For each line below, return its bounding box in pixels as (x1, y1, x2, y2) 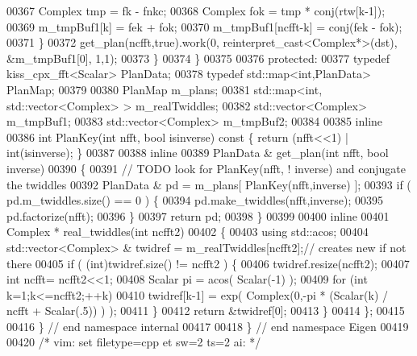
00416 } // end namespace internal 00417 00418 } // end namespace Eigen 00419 (6, 317, 409, 334)
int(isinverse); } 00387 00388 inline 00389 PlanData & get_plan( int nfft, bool (6, 144, 389, 161)
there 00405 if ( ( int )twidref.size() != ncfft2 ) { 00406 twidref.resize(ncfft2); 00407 (6, 255, 410, 271)
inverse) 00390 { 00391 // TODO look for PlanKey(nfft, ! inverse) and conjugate (6, 159, 406, 176)
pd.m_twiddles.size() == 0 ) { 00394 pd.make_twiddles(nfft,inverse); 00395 (6, 192, 384, 209)
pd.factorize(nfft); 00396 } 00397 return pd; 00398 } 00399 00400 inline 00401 (6, 207, 390, 224)
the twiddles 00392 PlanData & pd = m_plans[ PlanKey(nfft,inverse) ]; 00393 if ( (6, 176, 411, 192)
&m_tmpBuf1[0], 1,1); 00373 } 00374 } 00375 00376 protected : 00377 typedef (6, 49, 390, 66)
